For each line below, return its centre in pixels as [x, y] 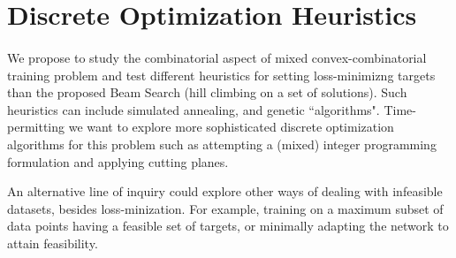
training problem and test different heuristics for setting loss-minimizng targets [221, 75]
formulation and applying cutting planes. [118, 161]
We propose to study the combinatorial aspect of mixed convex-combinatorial [217, 57]
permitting [36, 127]
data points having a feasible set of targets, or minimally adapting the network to [228, 226]
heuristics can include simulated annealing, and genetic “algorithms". [194, 109]
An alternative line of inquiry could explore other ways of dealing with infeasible [225, 191]
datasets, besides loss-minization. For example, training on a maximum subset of [225, 208]
